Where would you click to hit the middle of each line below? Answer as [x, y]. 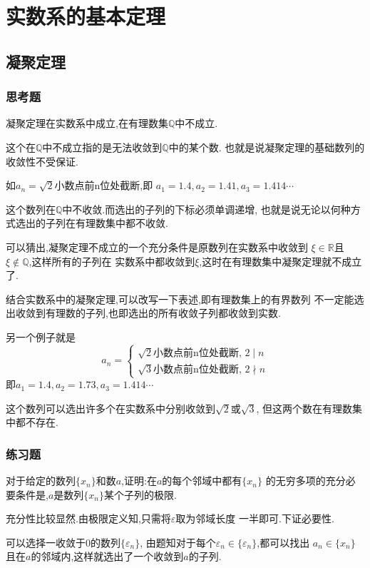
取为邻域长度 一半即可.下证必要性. [255, 518]
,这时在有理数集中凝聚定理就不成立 [281, 261]
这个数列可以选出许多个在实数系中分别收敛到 [111, 408]
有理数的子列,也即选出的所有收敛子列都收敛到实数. [163, 313]
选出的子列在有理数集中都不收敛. [92, 223]
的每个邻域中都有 [202, 481]
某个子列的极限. [140, 494]
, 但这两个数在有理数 [304, 408]
